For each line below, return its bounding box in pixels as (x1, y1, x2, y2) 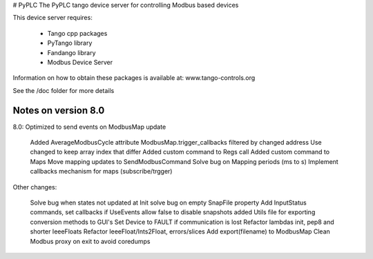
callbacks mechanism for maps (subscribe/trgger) (30, 167, 173, 176)
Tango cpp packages (47, 29, 108, 37)
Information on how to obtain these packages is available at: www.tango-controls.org (12, 74, 256, 82)
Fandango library (47, 48, 96, 56)
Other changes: (12, 183, 57, 191)
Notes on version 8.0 (12, 104, 105, 116)
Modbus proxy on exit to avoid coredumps (30, 237, 151, 245)
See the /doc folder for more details (12, 86, 115, 94)
